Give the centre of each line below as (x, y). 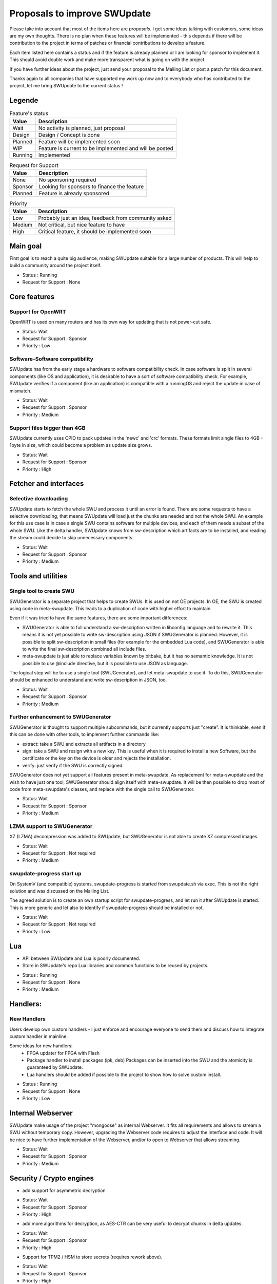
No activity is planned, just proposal (82, 128)
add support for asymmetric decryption (64, 1190)
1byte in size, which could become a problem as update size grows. (81, 445)
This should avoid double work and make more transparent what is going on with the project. (108, 60)
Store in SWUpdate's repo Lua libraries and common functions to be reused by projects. (115, 966)
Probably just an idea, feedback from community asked (105, 218)
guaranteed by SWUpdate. (55, 1067)
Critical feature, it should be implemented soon (95, 232)
